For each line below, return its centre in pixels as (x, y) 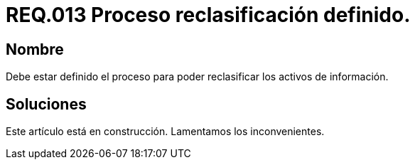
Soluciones (46, 104)
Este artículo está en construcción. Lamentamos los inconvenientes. (165, 132)
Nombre (35, 49)
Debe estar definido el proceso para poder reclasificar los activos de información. (197, 77)
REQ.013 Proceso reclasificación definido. (208, 15)
